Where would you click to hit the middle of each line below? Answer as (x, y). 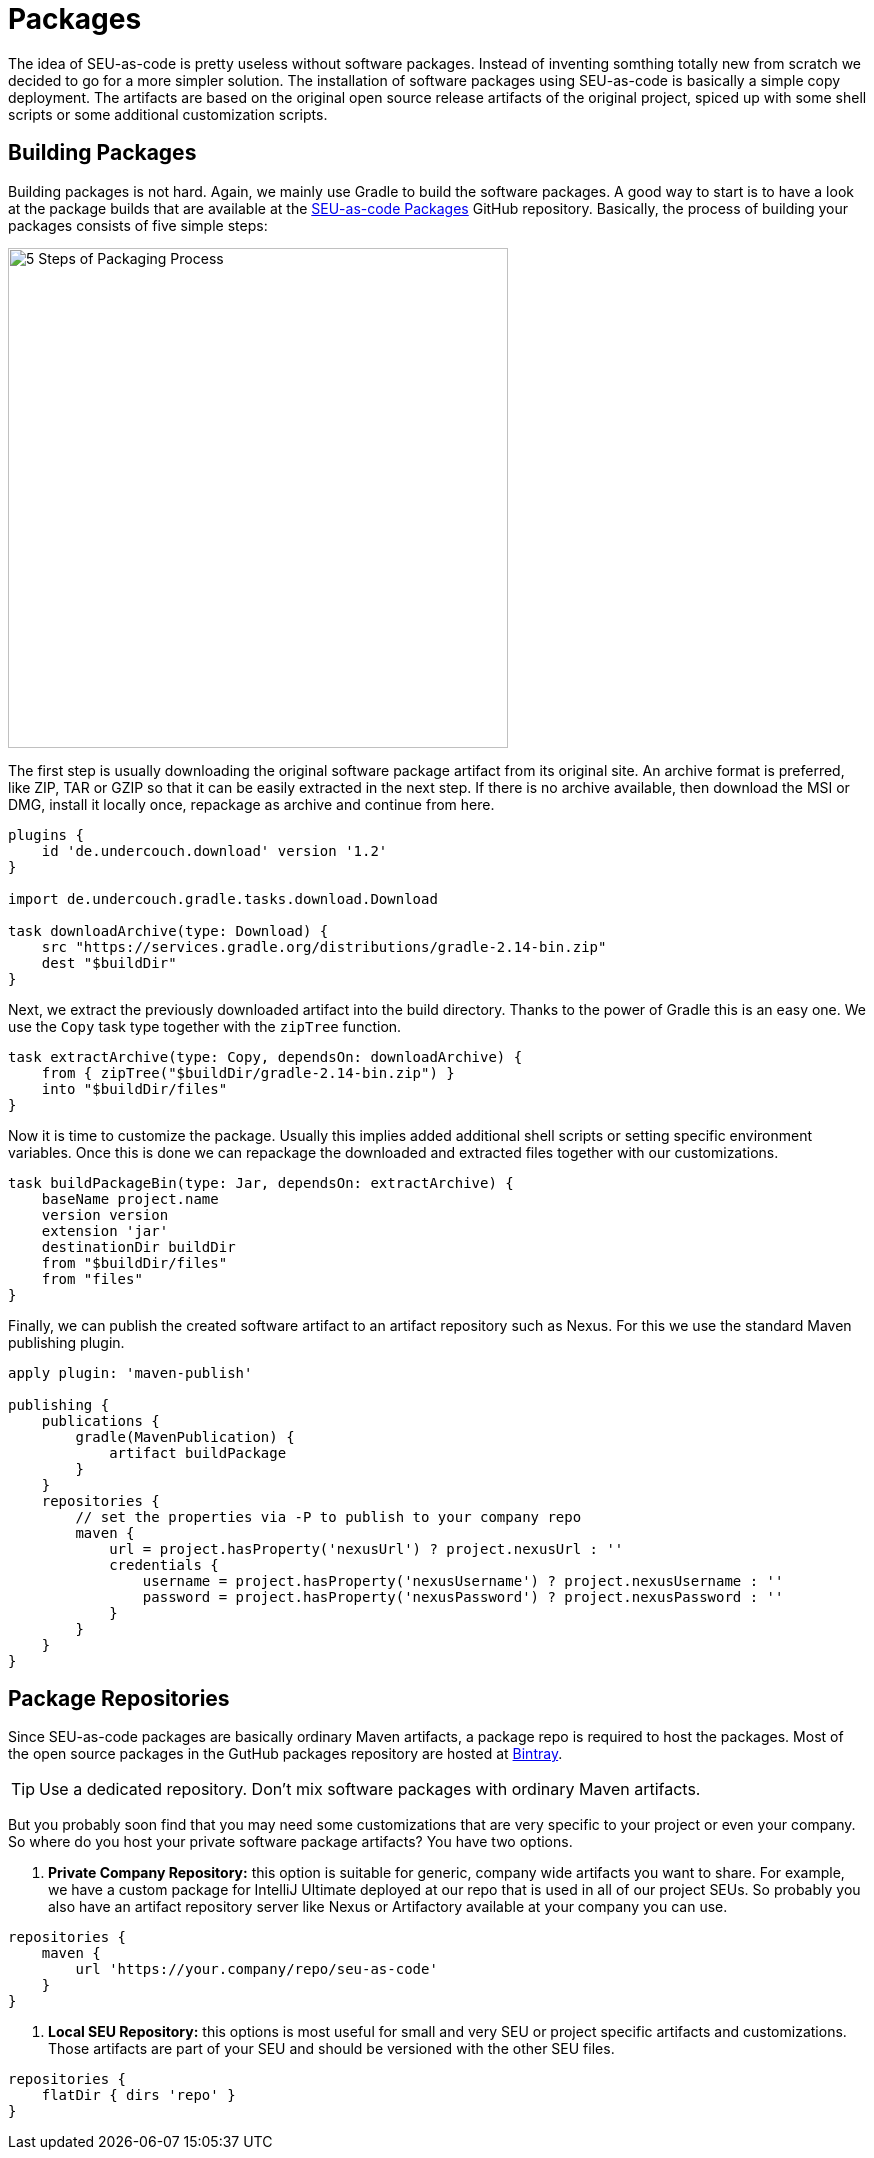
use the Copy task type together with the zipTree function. (205, 1026)
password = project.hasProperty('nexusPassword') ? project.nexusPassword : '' (463, 1596)
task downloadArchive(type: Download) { (168, 930)
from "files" (92, 1278)
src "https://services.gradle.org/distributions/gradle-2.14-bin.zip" (324, 946)
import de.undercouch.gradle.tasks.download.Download (223, 898)
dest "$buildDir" (109, 962)
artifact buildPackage (198, 1452)
